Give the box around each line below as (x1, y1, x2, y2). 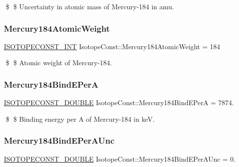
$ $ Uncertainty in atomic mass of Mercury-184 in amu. (5, 1, 174, 11)
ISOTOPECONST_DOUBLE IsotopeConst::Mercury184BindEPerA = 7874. (4, 97, 234, 108)
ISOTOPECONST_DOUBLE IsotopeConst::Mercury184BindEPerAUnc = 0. (4, 153, 236, 164)
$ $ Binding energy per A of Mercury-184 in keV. (5, 113, 155, 124)
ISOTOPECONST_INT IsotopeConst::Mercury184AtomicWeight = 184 (4, 41, 220, 51)
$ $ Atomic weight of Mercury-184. (5, 57, 112, 68)
